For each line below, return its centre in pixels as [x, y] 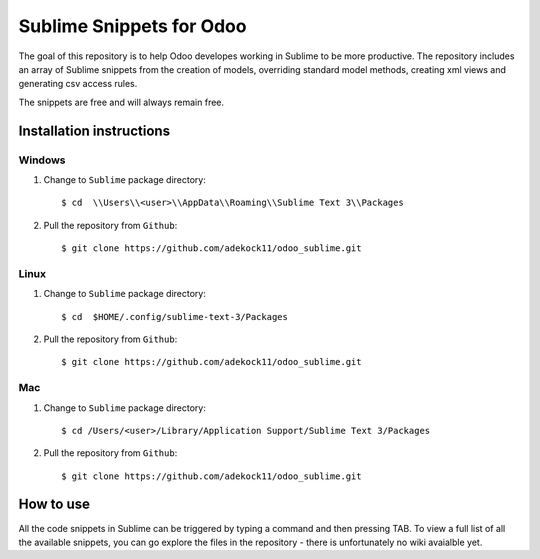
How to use [54, 504]
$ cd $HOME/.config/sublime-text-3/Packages [175, 316]
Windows [42, 160]
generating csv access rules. [78, 84]
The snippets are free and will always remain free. [121, 102]
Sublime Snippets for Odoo [132, 26]
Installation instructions [94, 130]
